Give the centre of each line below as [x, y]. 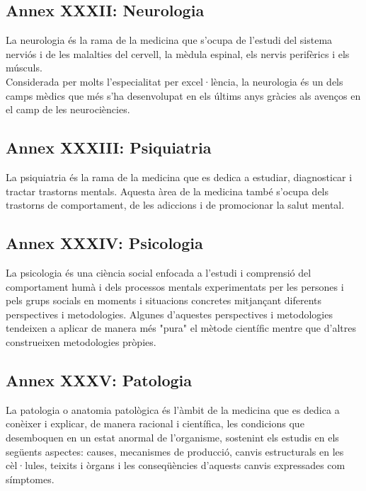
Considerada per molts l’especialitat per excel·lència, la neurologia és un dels [175, 81]
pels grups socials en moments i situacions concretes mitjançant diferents [164, 300]
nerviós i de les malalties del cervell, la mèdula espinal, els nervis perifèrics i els [178, 53]
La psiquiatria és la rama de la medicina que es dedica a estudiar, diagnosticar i [179, 177]
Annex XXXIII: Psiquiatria [109, 148]
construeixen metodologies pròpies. [81, 341]
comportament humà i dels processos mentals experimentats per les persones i [175, 286]
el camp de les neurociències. [68, 109]
